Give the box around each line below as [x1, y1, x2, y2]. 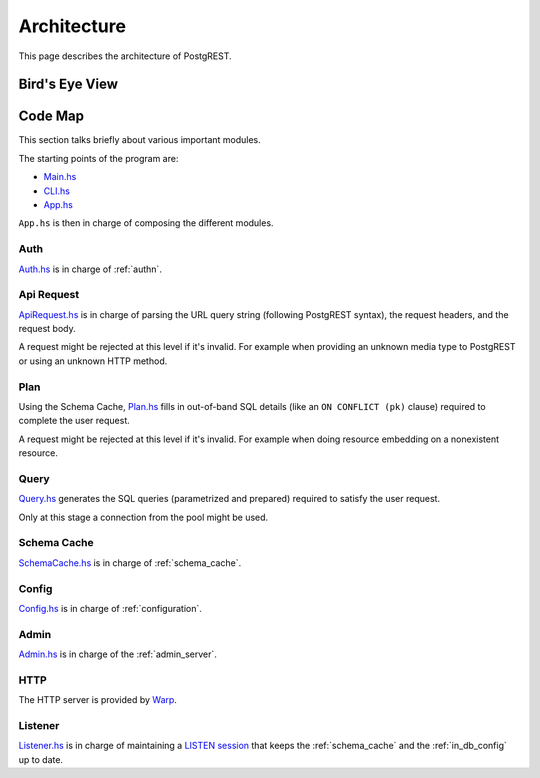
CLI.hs [43, 185, 70, 197]
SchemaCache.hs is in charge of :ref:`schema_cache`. [18, 556, 242, 569]
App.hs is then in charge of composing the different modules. [18, 217, 274, 229]
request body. [18, 323, 77, 335]
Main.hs [43, 171, 77, 183]
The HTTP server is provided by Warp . [18, 694, 177, 706]
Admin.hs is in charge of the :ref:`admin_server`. [18, 648, 217, 660]
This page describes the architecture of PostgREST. [18, 50, 232, 62]
